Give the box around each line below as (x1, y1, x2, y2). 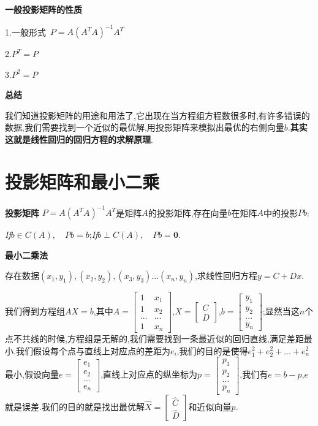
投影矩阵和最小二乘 (5, 169, 160, 194)
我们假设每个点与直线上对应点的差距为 (15, 344, 170, 357)
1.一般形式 (5, 25, 46, 38)
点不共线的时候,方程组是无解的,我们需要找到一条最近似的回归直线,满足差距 (5, 332, 304, 344)
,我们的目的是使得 (176, 344, 248, 357)
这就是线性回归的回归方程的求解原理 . (5, 133, 153, 146)
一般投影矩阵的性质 (5, 3, 82, 15)
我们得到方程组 (5, 305, 65, 318)
